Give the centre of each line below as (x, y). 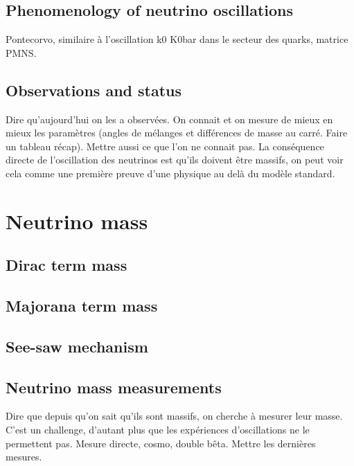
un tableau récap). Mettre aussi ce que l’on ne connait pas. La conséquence (165, 146)
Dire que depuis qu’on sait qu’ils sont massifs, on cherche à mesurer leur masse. (174, 416)
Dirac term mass (67, 265)
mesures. (24, 457)
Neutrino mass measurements (114, 387)
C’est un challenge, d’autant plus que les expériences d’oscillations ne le (158, 430)
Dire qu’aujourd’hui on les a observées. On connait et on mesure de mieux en (169, 119)
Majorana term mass (82, 306)
